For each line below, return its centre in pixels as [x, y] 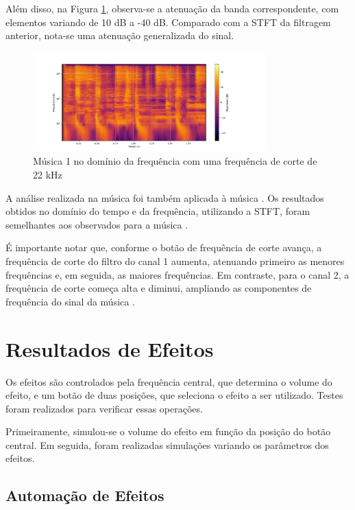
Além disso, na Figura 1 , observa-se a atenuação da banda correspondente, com [172, 8]
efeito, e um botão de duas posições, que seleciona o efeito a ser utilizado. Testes [174, 395]
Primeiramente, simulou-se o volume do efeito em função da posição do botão [168, 431]
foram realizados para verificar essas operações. [104, 408]
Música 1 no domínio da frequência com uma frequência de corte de [175, 161]
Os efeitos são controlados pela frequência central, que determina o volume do [169, 381]
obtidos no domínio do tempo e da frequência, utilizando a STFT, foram [158, 211]
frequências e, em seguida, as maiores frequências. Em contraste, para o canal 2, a [177, 274]
